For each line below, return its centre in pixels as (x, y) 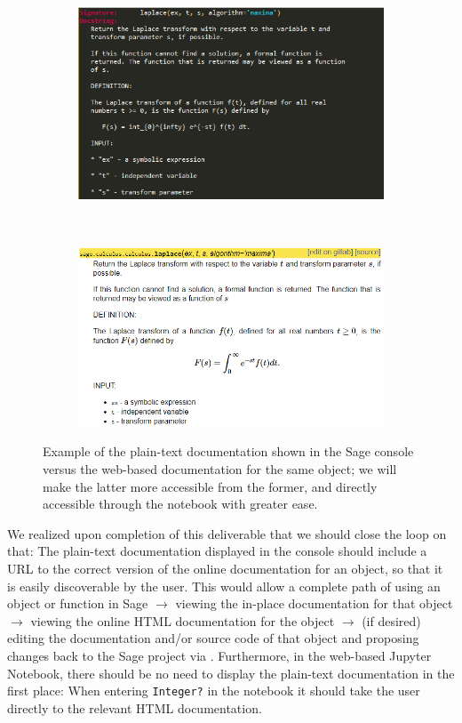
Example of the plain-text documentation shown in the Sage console (228, 451)
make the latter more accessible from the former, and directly (210, 486)
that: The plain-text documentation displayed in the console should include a (217, 551)
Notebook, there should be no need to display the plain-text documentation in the (231, 673)
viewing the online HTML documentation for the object (183, 620)
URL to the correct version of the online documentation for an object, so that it (225, 568)
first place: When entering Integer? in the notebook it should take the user (214, 691)
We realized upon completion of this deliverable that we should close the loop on (227, 533)
